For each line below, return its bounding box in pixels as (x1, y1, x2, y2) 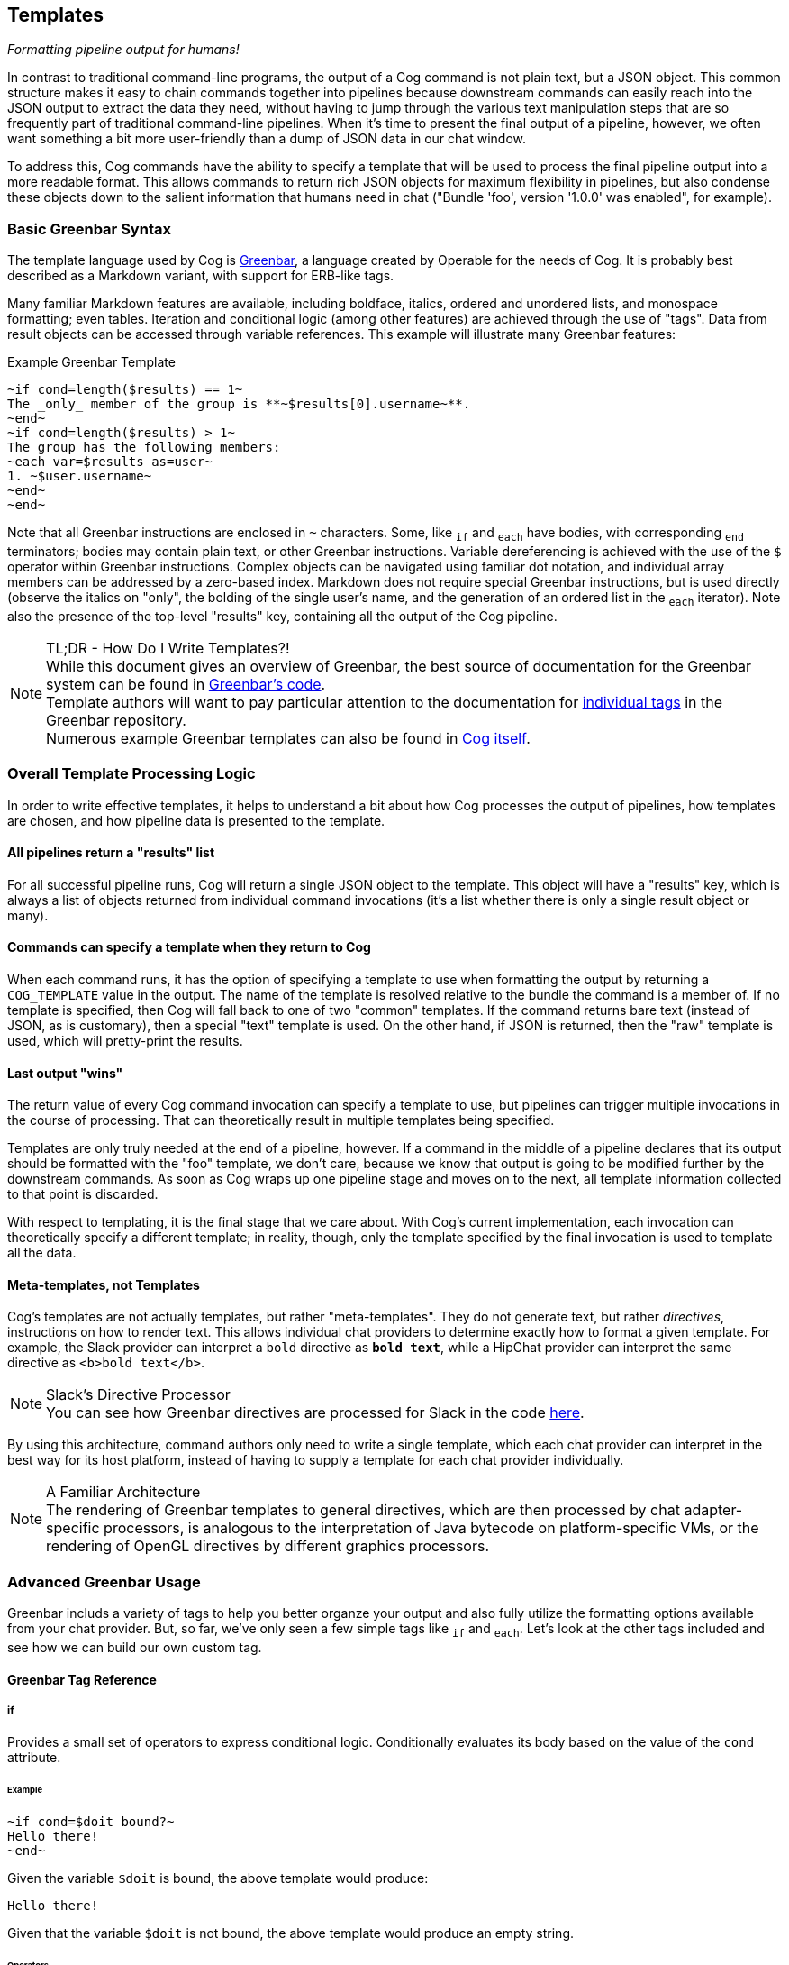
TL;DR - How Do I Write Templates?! (46, 638, 290, 657)
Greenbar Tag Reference (7, 1671, 157, 1687)
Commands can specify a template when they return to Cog (7, 939, 371, 955)
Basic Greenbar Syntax (7, 219, 171, 238)
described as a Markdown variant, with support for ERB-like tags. (7, 268, 394, 284)
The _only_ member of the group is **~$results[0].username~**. (7, 397, 471, 412)
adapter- (684, 1501, 743, 1520)
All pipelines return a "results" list (7, 845, 215, 861)
